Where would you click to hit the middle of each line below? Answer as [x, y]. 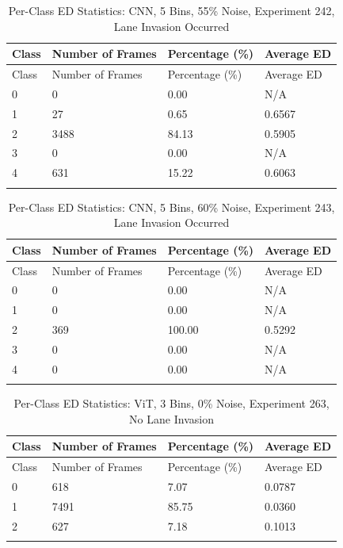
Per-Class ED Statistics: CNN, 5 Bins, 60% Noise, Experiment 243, [171, 207]
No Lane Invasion [171, 418]
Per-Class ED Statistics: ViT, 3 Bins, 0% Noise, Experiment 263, [171, 403]
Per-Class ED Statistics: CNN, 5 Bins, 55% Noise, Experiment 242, [171, 10]
